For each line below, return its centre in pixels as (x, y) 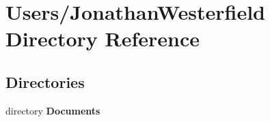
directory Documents (53, 110)
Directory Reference (103, 39)
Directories (45, 81)
